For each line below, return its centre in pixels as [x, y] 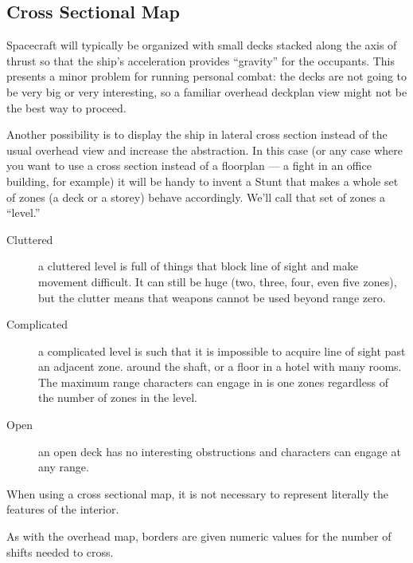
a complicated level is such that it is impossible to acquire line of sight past [222, 350]
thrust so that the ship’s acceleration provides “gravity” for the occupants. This [201, 60]
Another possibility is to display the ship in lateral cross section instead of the [197, 134]
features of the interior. [63, 509]
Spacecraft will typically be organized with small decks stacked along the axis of [202, 45]
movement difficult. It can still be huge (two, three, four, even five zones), [218, 281]
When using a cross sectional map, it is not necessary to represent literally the [197, 493]
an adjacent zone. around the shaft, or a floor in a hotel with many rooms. [220, 366]
